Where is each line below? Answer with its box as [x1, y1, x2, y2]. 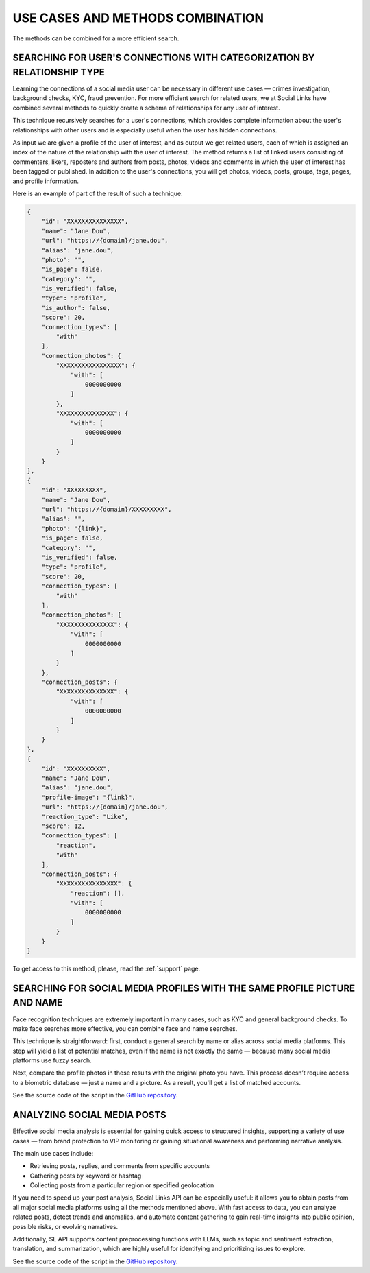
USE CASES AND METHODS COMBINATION [12, 10, 264, 25]
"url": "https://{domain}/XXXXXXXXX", [41, 505, 172, 514]
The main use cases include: [12, 1149, 94, 1157]
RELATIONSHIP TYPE [12, 66, 106, 78]
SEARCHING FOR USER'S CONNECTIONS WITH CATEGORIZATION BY [12, 52, 315, 64]
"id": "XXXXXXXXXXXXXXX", [41, 217, 129, 226]
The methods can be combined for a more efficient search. [12, 34, 180, 43]
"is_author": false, [41, 304, 111, 311]
